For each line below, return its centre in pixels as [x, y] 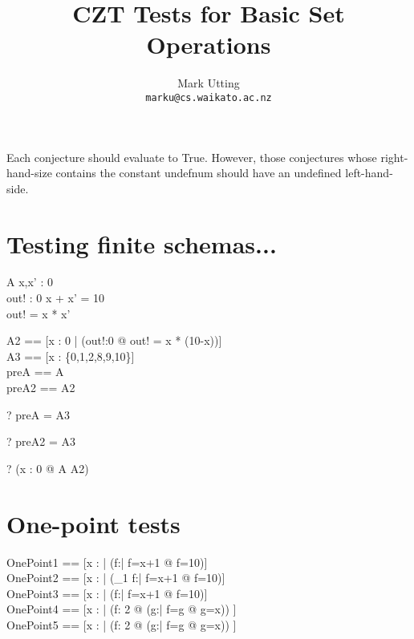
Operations [209, 44]
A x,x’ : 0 [30, 282]
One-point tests [93, 523]
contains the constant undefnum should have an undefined [199, 173]
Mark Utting [209, 83]
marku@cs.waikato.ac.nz [209, 97]
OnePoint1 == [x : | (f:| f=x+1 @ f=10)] [107, 562]
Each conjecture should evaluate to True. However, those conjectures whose [192, 157]
